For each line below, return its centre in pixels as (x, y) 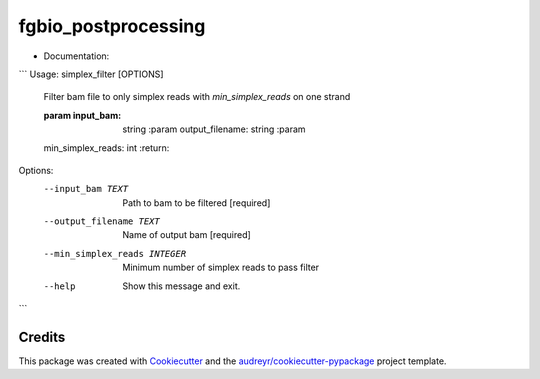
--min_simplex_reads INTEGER (115, 253)
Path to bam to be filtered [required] (196, 202)
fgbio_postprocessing (112, 26)
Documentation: (76, 56)
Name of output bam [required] (187, 235)
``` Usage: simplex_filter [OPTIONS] (91, 74)
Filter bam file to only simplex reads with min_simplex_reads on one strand (197, 97)
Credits (42, 336)
